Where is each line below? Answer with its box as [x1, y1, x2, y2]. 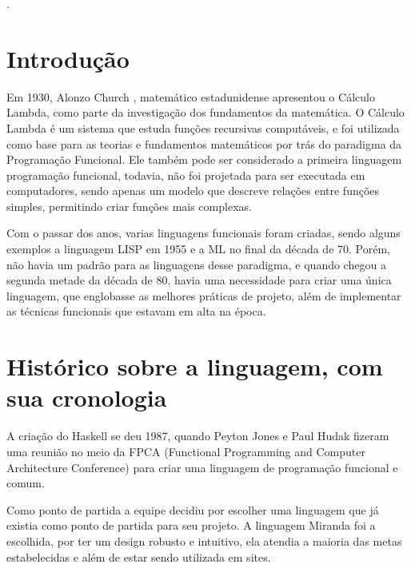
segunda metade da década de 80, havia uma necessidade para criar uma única [6, 272, 392, 288]
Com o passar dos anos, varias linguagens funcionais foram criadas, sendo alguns [6, 224, 401, 241]
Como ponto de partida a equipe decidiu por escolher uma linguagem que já [6, 501, 379, 518]
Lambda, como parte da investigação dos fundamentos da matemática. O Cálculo [6, 104, 405, 121]
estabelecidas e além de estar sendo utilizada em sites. [6, 548, 271, 565]
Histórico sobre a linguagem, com [6, 350, 383, 383]
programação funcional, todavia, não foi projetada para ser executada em [6, 166, 365, 183]
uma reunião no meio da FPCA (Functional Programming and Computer [6, 443, 365, 459]
